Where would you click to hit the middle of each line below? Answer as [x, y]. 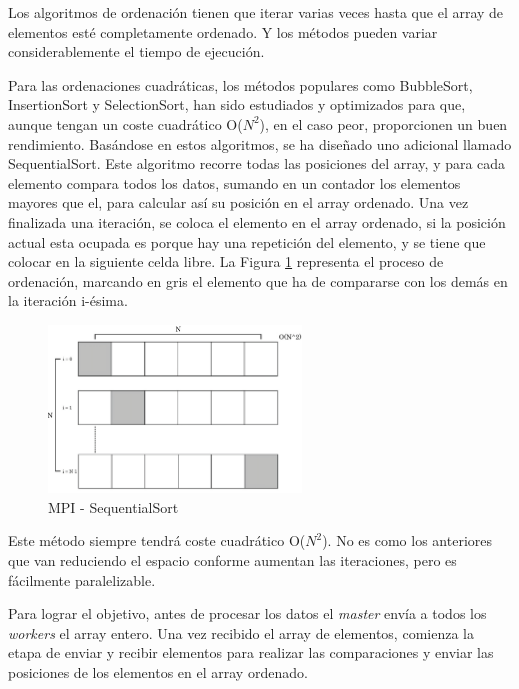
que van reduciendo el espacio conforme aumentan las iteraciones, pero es [232, 560]
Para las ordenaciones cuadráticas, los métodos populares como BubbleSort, [240, 84]
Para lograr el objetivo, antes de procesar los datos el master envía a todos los [247, 613]
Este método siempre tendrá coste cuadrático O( [157, 540]
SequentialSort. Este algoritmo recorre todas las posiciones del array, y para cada [257, 163]
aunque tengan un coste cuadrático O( [125, 123]
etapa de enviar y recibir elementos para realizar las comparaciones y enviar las [251, 652]
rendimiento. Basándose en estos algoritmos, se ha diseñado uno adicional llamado [260, 143]
